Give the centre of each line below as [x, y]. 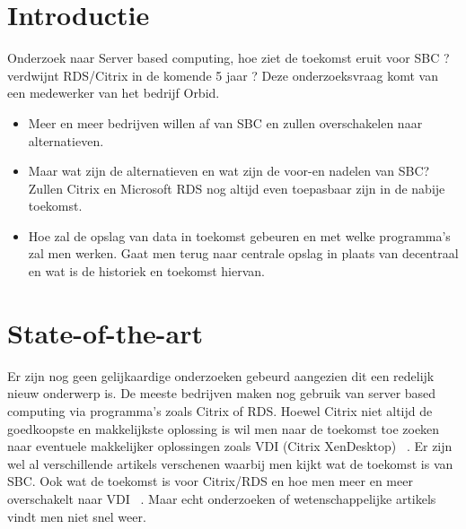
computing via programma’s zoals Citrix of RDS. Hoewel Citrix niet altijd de [220, 410]
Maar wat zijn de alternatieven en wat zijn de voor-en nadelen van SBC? [229, 171]
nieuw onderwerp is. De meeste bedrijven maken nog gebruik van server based [222, 393]
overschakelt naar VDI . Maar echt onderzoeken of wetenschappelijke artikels [222, 498]
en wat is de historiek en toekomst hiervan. [146, 271]
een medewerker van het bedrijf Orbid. [114, 93]
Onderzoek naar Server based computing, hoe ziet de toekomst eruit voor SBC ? [229, 58]
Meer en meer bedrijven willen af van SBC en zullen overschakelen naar [225, 122]
